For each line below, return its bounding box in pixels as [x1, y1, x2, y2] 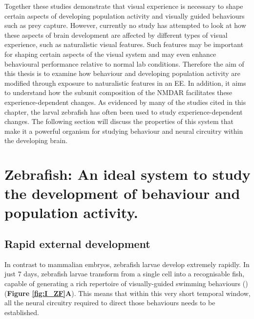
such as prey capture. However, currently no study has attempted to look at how [4, 20, 246, 30]
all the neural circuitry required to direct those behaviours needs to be [4, 297, 215, 308]
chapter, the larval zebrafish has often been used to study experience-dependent [4, 106, 243, 117]
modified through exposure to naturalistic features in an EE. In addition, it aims [4, 77, 246, 88]
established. [4, 307, 39, 317]
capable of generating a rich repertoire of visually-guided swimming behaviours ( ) [4, 278, 248, 289]
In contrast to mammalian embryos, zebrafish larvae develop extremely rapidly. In [4, 259, 250, 269]
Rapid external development [4, 236, 150, 251]
